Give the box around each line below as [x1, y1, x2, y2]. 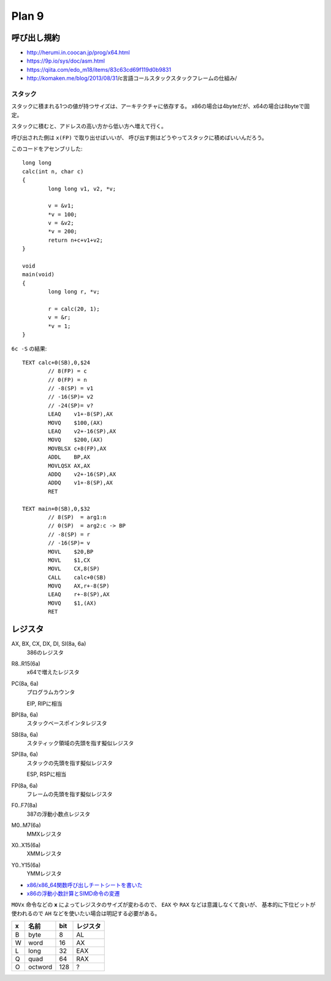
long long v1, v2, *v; [48, 185, 116, 192]
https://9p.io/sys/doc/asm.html [26, 57, 105, 64]
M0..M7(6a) [11, 821, 41, 829]
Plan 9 [11, 9, 44, 23]
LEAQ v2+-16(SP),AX [48, 428, 116, 435]
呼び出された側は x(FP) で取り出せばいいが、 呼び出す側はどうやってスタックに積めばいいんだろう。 [11, 134, 268, 141]
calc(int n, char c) [22, 168, 84, 175]
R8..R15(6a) [11, 660, 41, 667]
